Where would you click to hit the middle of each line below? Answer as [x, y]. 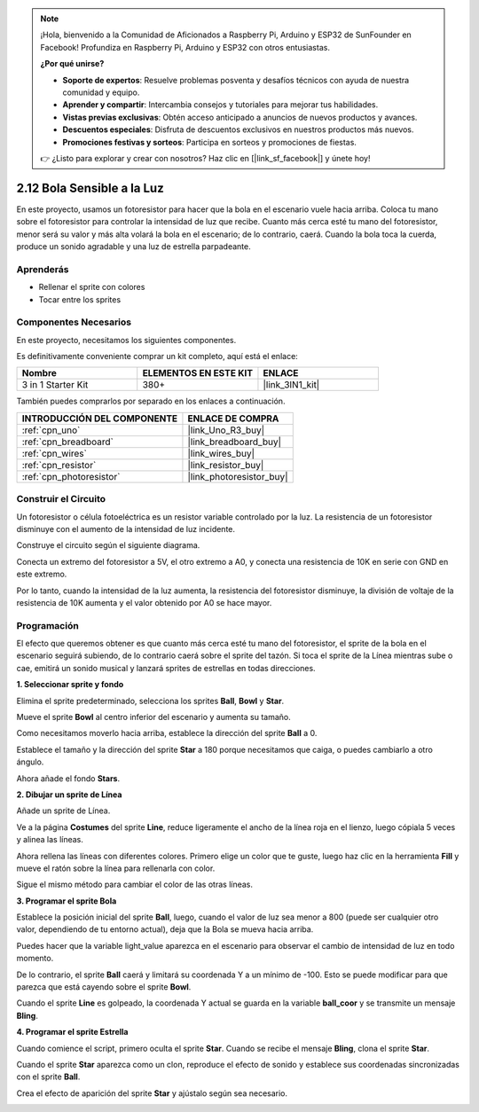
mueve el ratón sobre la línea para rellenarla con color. [116, 868]
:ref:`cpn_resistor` [59, 465]
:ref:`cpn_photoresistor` [71, 476]
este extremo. [42, 574]
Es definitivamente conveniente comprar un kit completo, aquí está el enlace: [157, 356]
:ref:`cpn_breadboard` [68, 442]
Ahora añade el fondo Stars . [68, 778]
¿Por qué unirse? [72, 64]
